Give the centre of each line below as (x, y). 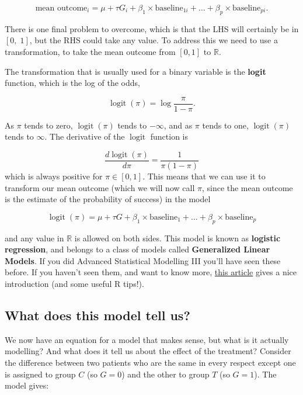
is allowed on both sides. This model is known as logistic (177, 238)
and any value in (34, 238)
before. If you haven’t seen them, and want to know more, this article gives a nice (151, 272)
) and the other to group (166, 374)
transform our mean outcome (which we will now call (100, 187)
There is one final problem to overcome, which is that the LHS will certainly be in (152, 28)
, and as (178, 125)
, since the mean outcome (247, 187)
